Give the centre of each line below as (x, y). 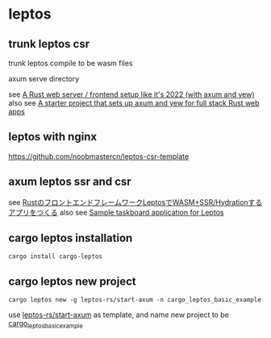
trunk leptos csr (49, 44)
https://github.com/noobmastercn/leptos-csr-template (99, 156)
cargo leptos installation (71, 238)
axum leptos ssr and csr (70, 182)
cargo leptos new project (72, 281)
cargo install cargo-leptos (56, 257)
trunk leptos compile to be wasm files (71, 63)
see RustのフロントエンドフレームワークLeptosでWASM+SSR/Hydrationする (135, 202)
